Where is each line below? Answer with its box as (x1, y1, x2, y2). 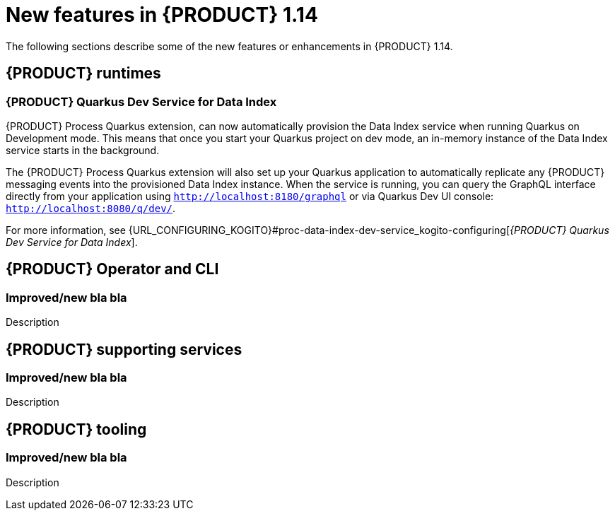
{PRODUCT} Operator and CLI (6, 260, 219, 278)
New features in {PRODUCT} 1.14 (6, 3, 318, 27)
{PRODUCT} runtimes (6, 64, 161, 83)
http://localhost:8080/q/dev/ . (6, 201, 176, 214)
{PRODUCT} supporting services (6, 340, 242, 358)
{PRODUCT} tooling (6, 420, 147, 438)
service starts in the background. (6, 143, 160, 156)
